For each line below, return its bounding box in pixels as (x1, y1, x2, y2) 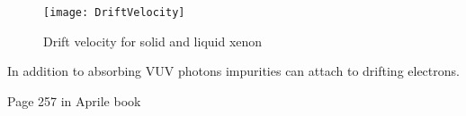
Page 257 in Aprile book (7, 91, 141, 110)
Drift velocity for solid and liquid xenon (43, 31, 263, 50)
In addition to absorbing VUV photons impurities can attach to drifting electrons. (7, 62, 460, 80)
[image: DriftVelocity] (43, 6, 185, 19)
